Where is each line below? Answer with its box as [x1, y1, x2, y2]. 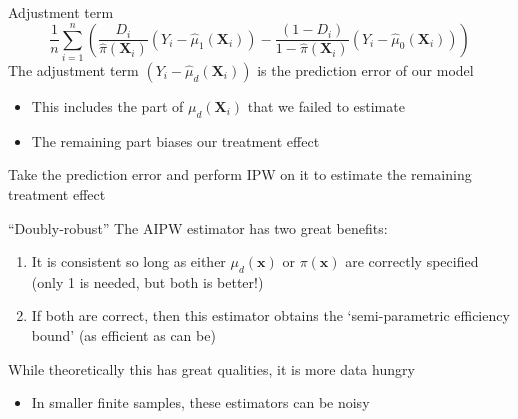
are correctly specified [345, 251, 479, 272]
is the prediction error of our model [257, 59, 474, 80]
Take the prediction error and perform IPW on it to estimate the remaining [8, 164, 472, 185]
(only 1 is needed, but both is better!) [31, 271, 264, 292]
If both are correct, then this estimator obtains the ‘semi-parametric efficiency [31, 305, 510, 326]
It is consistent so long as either [31, 251, 226, 272]
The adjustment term [8, 59, 139, 80]
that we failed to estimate [247, 95, 405, 116]
